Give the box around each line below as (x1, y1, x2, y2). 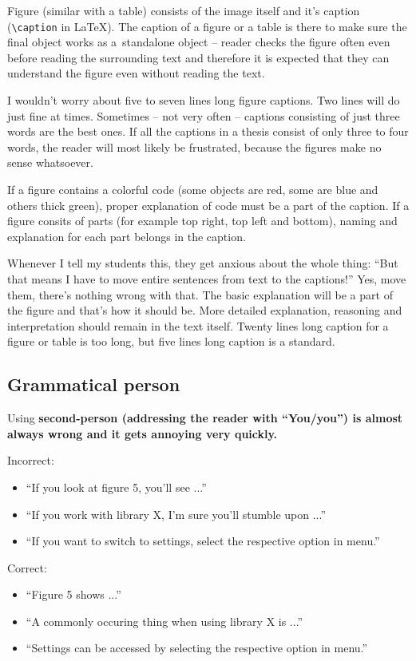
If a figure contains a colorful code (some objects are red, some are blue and (7, 181, 378, 197)
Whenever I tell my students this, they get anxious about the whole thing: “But (7, 255, 398, 271)
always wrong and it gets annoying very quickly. (7, 425, 278, 441)
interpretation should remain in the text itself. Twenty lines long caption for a (7, 317, 389, 334)
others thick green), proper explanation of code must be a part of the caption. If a (7, 196, 410, 213)
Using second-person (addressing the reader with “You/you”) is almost (7, 410, 403, 426)
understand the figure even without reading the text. (7, 65, 265, 81)
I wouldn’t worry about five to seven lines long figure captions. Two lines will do (7, 92, 400, 109)
